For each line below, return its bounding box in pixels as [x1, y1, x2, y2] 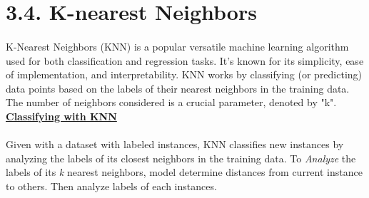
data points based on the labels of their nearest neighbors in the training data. [6, 80, 350, 95]
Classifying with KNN [6, 108, 117, 123]
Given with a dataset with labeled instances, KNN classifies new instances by [6, 137, 344, 152]
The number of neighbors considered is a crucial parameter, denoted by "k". [6, 95, 337, 110]
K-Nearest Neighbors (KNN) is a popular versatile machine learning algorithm [6, 38, 349, 53]
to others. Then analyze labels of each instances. [6, 178, 217, 193]
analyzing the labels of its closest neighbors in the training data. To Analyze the [6, 150, 356, 165]
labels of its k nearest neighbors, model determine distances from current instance [6, 165, 363, 179]
